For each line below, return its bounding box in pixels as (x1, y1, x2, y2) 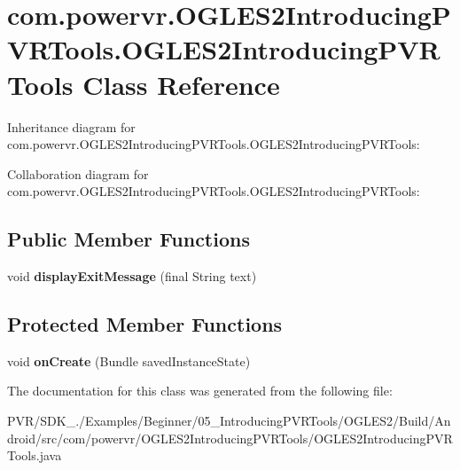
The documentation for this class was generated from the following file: (7, 381, 393, 400)
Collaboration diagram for (7, 164, 149, 183)
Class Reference (82, 66, 280, 102)
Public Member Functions (7, 225, 250, 253)
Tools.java (7, 446, 62, 465)
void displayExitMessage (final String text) (7, 267, 257, 286)
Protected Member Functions (7, 310, 283, 338)
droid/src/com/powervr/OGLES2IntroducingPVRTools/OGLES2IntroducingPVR (7, 428, 453, 447)
